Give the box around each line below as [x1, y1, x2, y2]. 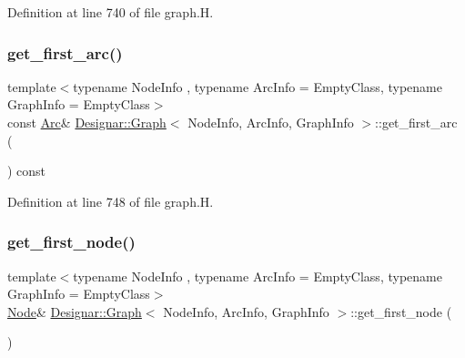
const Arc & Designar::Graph [7, 113, 167, 131]
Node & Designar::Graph [7, 302, 142, 321]
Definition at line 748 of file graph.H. [7, 191, 214, 210]
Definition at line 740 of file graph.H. [7, 3, 214, 21]
